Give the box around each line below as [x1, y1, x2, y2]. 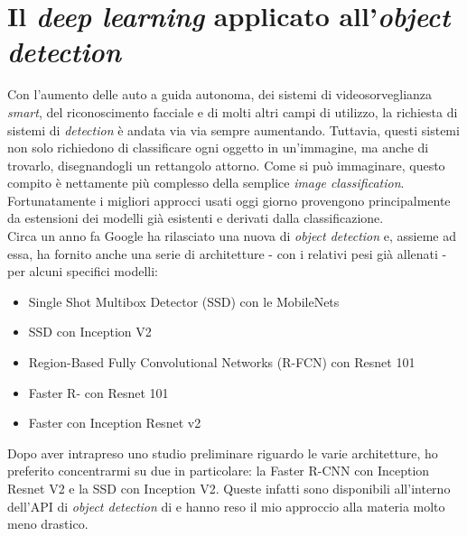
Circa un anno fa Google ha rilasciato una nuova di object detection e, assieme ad [7, 226, 456, 245]
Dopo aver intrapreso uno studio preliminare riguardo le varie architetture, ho [7, 443, 438, 462]
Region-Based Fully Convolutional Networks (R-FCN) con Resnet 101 [28, 353, 416, 372]
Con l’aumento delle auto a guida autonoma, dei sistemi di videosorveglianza [7, 85, 433, 104]
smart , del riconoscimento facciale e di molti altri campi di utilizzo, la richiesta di [7, 102, 458, 121]
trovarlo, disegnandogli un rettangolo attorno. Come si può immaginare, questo [7, 155, 445, 174]
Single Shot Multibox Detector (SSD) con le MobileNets [28, 291, 340, 310]
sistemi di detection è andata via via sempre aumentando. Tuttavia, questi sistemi [7, 120, 460, 139]
